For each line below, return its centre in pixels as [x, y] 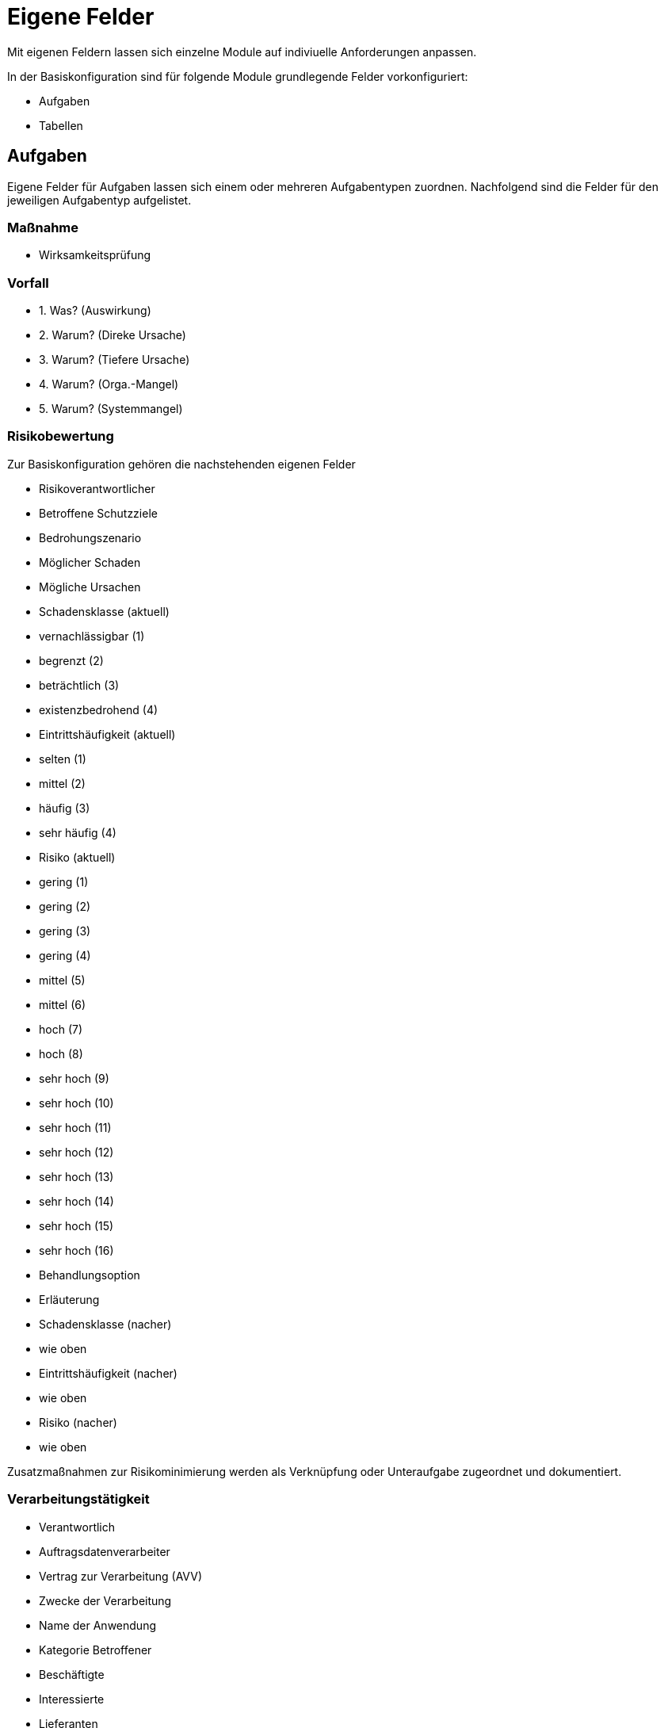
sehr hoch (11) [75, 1127]
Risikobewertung [61, 436]
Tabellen [61, 125]
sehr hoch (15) [76, 1225]
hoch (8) [61, 1053]
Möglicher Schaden [90, 562]
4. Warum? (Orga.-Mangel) [109, 384]
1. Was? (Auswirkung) [95, 311]
